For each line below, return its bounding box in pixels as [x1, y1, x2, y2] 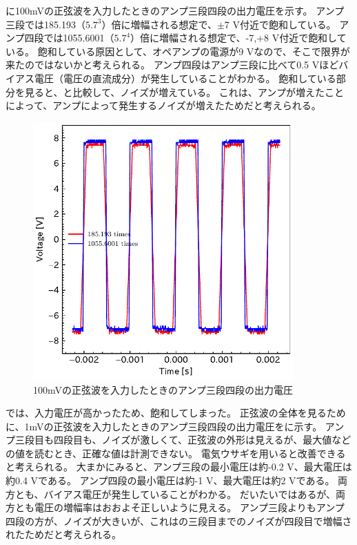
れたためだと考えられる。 [6, 527, 121, 542]
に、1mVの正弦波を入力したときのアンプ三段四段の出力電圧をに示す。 [6, 419, 323, 433]
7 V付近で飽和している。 [224, 17, 336, 31]
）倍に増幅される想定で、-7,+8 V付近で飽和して [130, 30, 347, 45]
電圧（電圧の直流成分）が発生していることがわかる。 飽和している [34, 70, 336, 85]
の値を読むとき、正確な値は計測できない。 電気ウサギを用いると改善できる [6, 446, 346, 460]
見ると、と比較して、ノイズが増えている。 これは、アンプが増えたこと [24, 84, 344, 99]
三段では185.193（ [6, 17, 85, 31]
